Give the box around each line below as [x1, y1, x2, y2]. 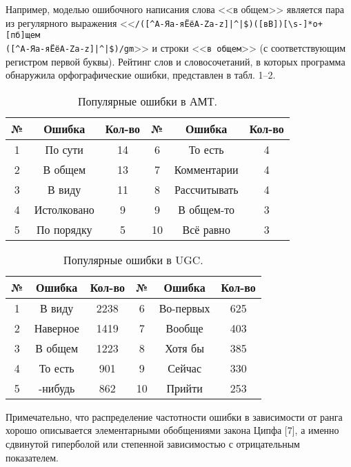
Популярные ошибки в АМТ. [77, 92, 217, 109]
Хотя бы [165, 339, 204, 356]
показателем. [6, 450, 59, 464]
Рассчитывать [174, 181, 239, 197]
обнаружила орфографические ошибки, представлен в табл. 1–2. [6, 68, 276, 82]
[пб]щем [6, 30, 41, 41]
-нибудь [38, 379, 75, 396]
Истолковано [34, 201, 94, 217]
